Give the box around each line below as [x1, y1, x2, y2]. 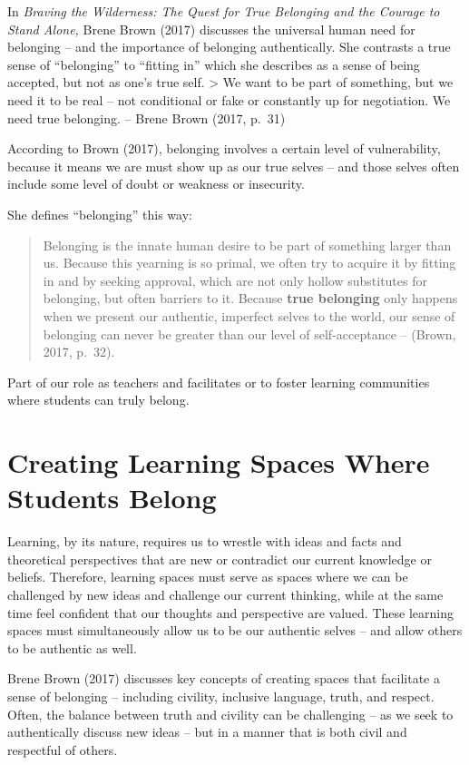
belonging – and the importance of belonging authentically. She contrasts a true [7, 37, 451, 56]
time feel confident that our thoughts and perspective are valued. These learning [7, 603, 454, 622]
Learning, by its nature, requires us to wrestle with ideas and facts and [7, 532, 402, 551]
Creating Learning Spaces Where [7, 444, 430, 481]
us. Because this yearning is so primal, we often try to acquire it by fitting [43, 253, 456, 272]
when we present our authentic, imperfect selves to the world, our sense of [43, 306, 455, 325]
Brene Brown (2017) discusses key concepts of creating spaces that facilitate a [7, 669, 440, 688]
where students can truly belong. [7, 390, 190, 409]
